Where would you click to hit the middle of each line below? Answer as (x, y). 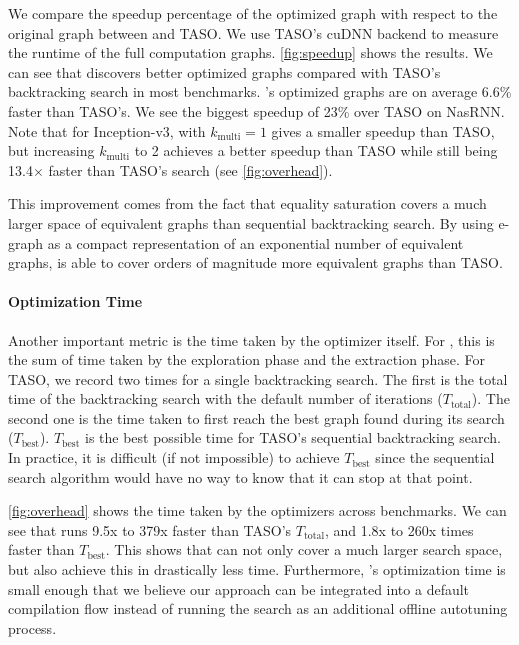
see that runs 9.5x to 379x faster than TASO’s (150, 529)
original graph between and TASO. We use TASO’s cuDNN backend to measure (253, 32)
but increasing (51, 150)
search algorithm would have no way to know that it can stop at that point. (240, 476)
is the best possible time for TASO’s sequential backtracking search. (292, 437)
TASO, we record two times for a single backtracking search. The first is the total (258, 378)
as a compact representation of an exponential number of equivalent (255, 242)
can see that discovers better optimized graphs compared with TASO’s (224, 71)
